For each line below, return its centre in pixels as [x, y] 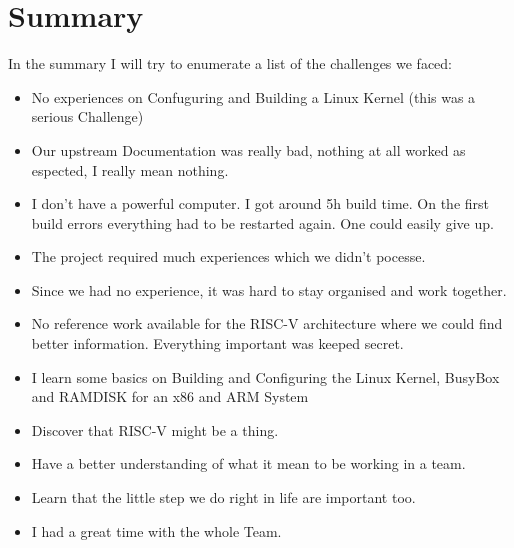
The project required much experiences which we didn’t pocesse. [228, 256]
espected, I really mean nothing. [130, 169]
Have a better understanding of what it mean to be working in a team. [248, 463]
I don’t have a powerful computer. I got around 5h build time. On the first [260, 203]
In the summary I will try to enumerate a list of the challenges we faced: [230, 63]
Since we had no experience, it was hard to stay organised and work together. [269, 289]
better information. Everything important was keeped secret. [217, 343]
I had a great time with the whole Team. [156, 530]
